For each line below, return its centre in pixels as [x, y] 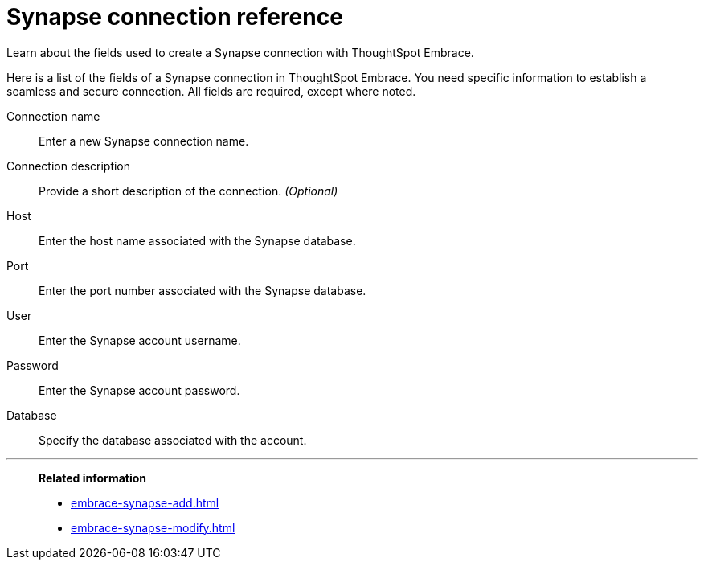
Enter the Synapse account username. [140, 340]
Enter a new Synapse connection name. [144, 141]
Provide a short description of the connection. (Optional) [188, 191]
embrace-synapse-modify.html [153, 527]
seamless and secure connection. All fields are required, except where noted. [211, 91]
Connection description [69, 166]
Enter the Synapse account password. [139, 390]
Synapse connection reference [175, 17]
